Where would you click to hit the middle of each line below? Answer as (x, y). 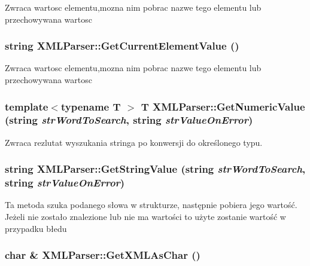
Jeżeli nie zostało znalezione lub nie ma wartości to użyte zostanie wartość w (145, 217)
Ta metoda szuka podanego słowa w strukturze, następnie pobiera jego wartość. (151, 205)
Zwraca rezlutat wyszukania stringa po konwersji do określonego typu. (134, 142)
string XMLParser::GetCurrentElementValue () (122, 46)
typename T (91, 106)
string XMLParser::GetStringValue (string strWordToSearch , (155, 169)
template (27, 106)
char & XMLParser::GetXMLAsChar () (103, 255)
